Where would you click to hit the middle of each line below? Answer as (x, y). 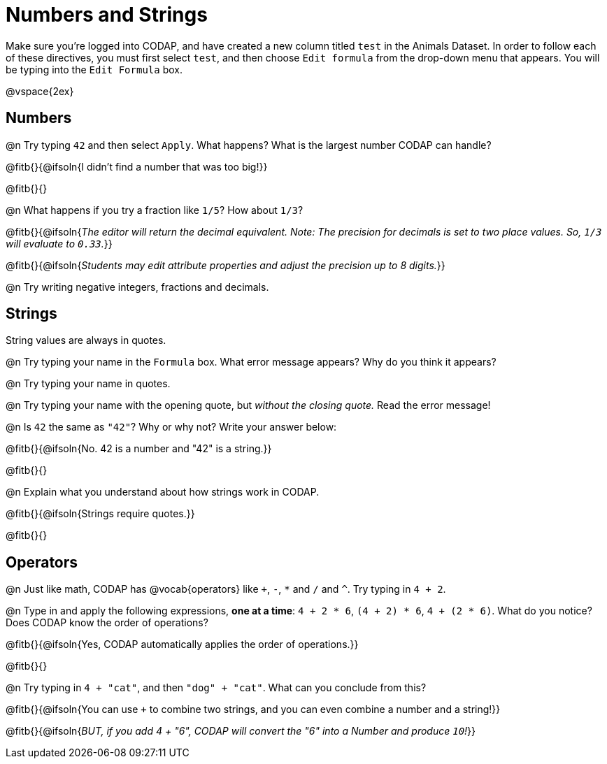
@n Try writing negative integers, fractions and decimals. (137, 287)
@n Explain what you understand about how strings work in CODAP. (163, 492)
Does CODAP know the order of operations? (107, 623)
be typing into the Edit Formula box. (94, 69)
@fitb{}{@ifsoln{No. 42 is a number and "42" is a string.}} (139, 449)
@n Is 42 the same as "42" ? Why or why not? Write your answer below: (171, 427)
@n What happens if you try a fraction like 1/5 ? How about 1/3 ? (155, 210)
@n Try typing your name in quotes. (88, 384)
